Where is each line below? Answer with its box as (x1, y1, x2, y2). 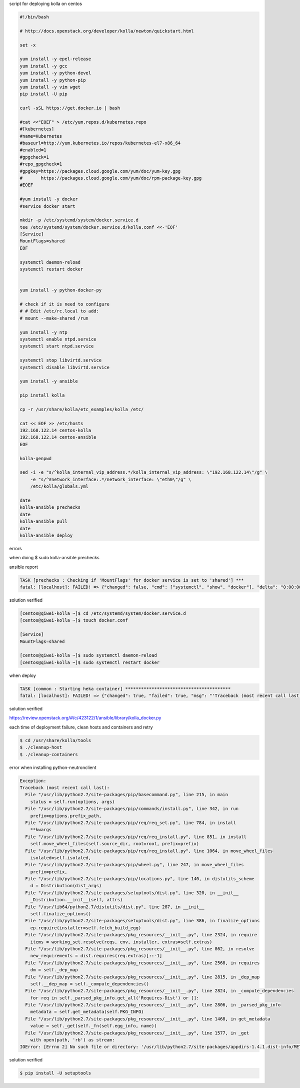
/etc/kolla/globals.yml (30, 484, 88, 489)
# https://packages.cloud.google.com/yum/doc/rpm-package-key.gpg (19, 175, 202, 181)
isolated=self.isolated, (30, 855, 91, 861)
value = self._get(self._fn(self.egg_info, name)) (30, 1023, 157, 1029)
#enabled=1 (19, 147, 46, 153)
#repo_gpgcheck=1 (19, 161, 62, 167)
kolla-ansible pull (19, 519, 67, 524)
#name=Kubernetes (19, 133, 62, 139)
